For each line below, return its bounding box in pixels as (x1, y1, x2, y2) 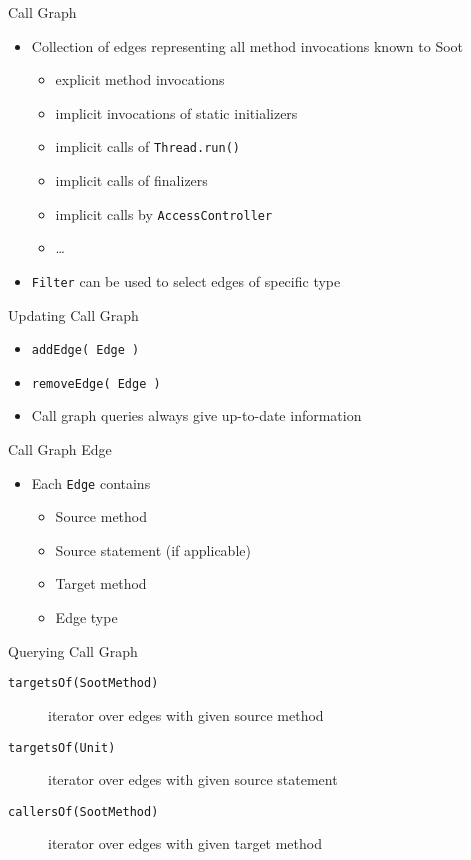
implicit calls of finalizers (55, 170, 208, 191)
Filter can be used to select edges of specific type (31, 270, 341, 291)
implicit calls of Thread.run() (55, 136, 240, 157)
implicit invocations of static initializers (55, 102, 298, 123)
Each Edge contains (31, 472, 151, 493)
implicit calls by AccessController (55, 203, 273, 224)
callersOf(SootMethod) (8, 804, 159, 819)
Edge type (55, 607, 118, 628)
